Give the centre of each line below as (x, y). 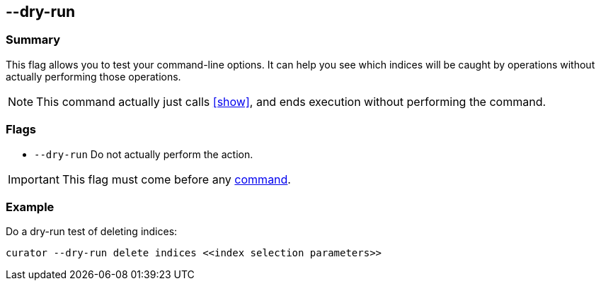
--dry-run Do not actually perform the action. (144, 154)
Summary (33, 40)
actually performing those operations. (93, 76)
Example (30, 207)
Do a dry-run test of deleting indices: (92, 232)
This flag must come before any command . (176, 179)
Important (34, 179)
